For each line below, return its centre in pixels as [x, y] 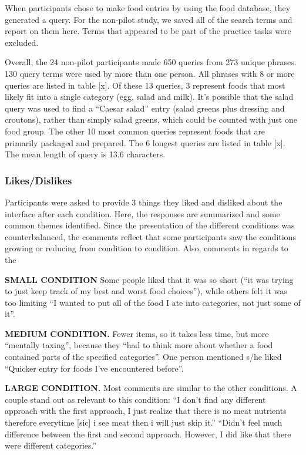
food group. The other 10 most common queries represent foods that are [135, 131]
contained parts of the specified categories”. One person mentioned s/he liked [143, 357]
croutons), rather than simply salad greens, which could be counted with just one [151, 119]
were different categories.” [51, 445]
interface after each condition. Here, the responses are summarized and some [142, 213]
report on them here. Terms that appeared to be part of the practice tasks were [148, 31]
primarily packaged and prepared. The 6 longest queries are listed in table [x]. [145, 142]
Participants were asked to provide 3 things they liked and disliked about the [144, 202]
